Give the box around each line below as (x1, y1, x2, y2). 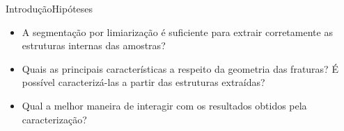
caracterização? (22, 112, 87, 126)
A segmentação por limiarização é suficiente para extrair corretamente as (22, 24, 333, 39)
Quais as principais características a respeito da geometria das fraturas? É (22, 61, 338, 76)
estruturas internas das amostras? (22, 38, 166, 53)
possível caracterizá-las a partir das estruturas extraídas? (22, 75, 265, 89)
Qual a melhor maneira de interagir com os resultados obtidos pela (22, 98, 307, 112)
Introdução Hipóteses (6, 1, 93, 15)
